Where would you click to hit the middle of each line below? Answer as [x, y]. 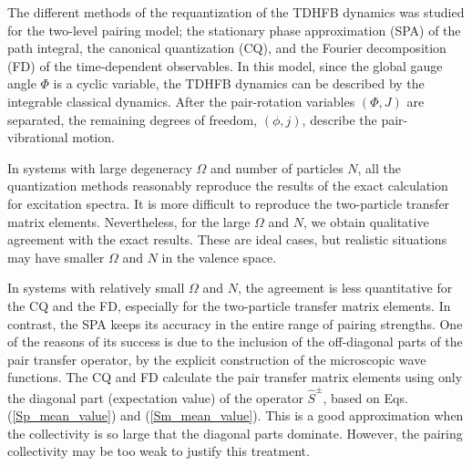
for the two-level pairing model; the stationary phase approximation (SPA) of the [234, 30]
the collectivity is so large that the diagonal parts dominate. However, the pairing [235, 433]
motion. [93, 137]
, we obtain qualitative [366, 221]
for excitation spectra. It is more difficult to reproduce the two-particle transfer [229, 203]
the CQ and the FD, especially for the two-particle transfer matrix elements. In [229, 305]
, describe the [339, 119]
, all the [380, 167]
